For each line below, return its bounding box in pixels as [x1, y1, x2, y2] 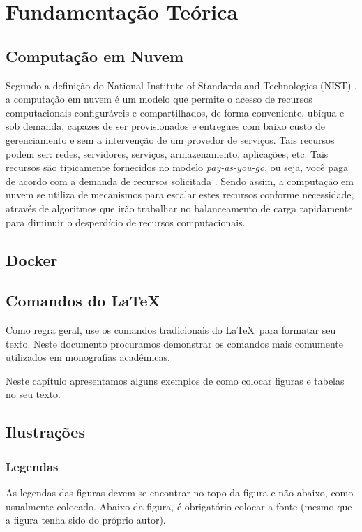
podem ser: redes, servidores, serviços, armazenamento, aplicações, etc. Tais [6, 146, 329, 161]
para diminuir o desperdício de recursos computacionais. [6, 214, 246, 229]
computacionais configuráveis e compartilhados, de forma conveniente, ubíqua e [6, 105, 345, 119]
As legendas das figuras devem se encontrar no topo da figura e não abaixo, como [6, 485, 354, 500]
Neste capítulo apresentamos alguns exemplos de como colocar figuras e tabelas [6, 373, 345, 387]
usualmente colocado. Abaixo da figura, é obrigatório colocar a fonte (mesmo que [6, 498, 352, 513]
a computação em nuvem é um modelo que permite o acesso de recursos [6, 91, 312, 106]
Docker [6, 249, 58, 270]
